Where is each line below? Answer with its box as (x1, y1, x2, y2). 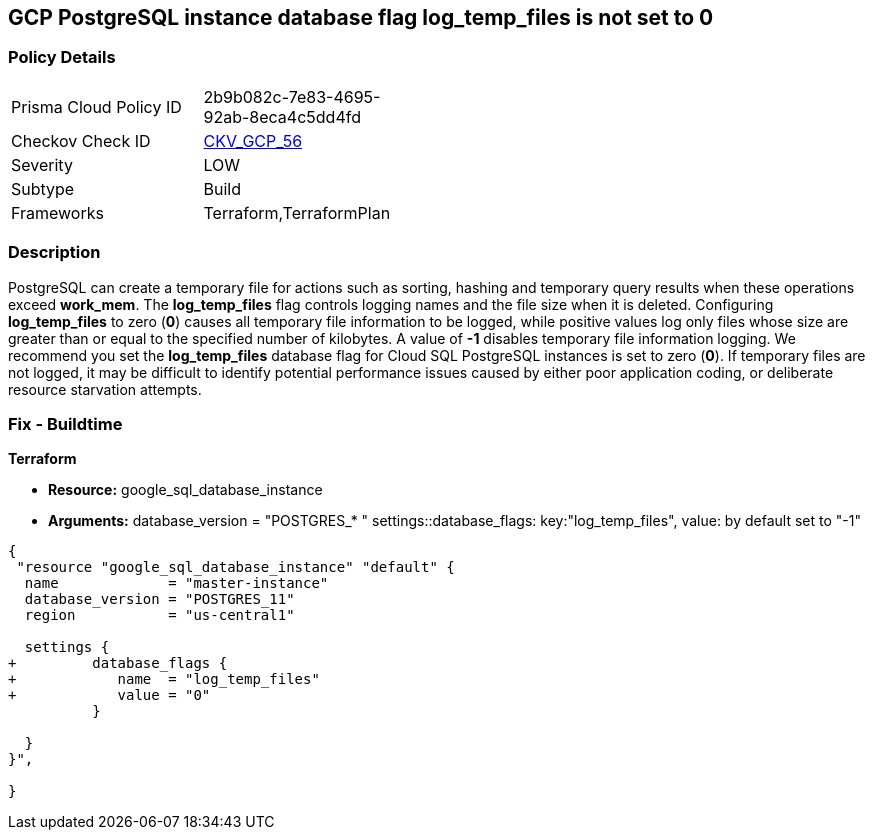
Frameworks (11, 202, 104, 223)
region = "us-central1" (24, 607, 295, 624)
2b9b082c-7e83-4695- (203, 86, 381, 107)
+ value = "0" (8, 687, 211, 704)
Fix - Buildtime (8, 413, 123, 434)
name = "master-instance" (24, 575, 329, 592)
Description (8, 242, 101, 263)
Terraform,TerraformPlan (203, 202, 391, 223)
